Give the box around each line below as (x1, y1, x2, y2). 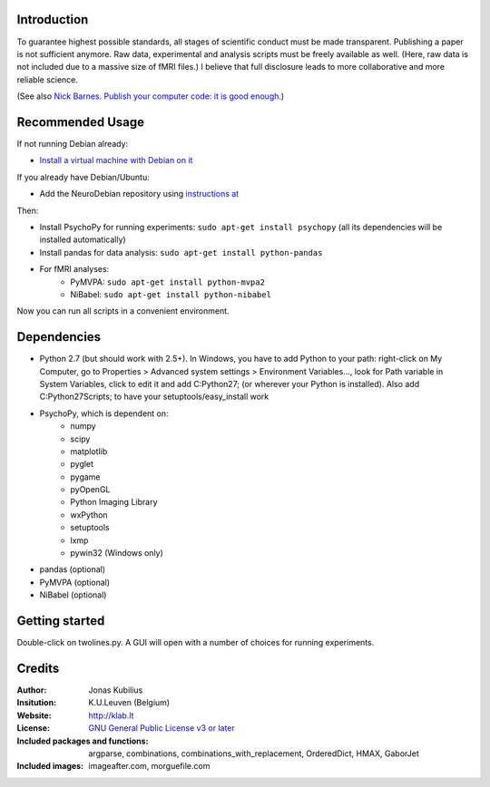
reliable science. (16, 73, 79, 85)
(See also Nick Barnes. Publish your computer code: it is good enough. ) (16, 91, 285, 102)
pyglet (70, 459, 94, 470)
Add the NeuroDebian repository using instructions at (39, 189, 240, 199)
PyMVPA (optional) (39, 577, 111, 588)
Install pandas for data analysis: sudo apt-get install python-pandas (39, 247, 323, 257)
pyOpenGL (70, 484, 111, 495)
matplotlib (70, 445, 108, 457)
